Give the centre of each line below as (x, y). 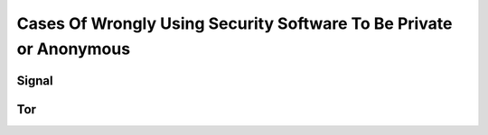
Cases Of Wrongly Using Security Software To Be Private (235, 23)
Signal (35, 81)
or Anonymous (74, 49)
